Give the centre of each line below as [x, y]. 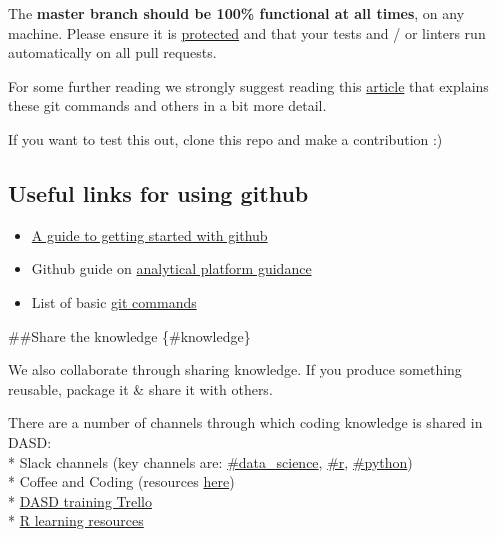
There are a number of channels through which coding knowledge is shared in [245, 422]
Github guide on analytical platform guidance [171, 268]
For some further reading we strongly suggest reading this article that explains [248, 85]
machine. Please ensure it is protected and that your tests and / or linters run [247, 32]
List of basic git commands [114, 301]
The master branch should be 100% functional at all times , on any [236, 13]
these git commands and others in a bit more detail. [167, 105]
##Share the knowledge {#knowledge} [129, 335]
